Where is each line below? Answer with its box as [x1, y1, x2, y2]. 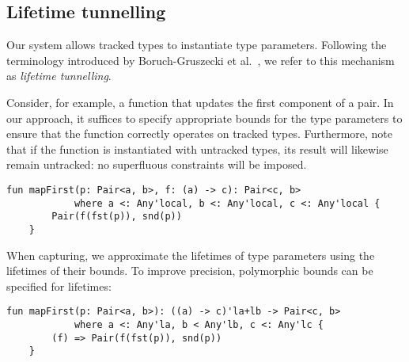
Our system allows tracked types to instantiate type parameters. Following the [6, 36, 387, 53]
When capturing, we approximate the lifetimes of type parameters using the [6, 246, 375, 263]
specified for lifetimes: [6, 277, 112, 294]
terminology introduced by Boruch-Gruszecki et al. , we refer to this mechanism [6, 51, 395, 68]
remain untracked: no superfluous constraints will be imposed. [6, 156, 307, 173]
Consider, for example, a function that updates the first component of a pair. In [6, 93, 394, 110]
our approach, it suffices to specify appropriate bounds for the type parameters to [6, 109, 403, 126]
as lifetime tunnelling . [6, 67, 112, 84]
